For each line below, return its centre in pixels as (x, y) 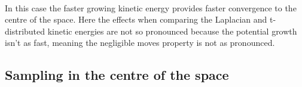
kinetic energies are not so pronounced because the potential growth (172, 31)
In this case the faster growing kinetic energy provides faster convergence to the (151, 7)
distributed (25, 31)
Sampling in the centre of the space (117, 75)
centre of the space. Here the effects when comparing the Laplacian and (136, 19)
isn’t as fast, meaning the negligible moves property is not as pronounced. (140, 43)
